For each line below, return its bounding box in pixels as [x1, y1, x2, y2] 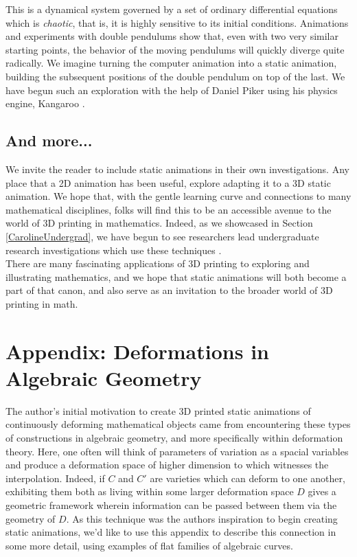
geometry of [5, 511, 56, 525]
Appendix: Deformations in [5, 337, 269, 365]
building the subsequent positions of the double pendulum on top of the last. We [5, 69, 345, 83]
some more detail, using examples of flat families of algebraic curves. [5, 538, 293, 552]
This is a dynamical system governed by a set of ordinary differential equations [5, 2, 338, 16]
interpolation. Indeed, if [5, 470, 105, 485]
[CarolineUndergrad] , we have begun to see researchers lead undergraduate [5, 229, 319, 243]
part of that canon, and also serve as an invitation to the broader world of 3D [5, 283, 333, 297]
